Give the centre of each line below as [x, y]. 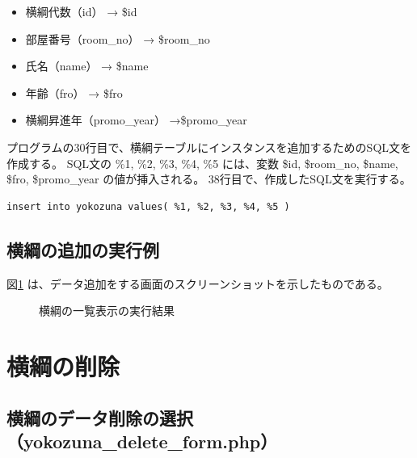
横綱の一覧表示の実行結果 [107, 311]
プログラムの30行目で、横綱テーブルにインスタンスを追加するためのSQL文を [209, 147]
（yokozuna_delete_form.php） [142, 441]
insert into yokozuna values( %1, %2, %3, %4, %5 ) [148, 206]
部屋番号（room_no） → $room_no [118, 38]
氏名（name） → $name [87, 66]
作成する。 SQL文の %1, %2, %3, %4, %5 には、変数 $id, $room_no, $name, [202, 163]
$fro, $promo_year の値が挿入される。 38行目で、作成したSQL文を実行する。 [209, 179]
